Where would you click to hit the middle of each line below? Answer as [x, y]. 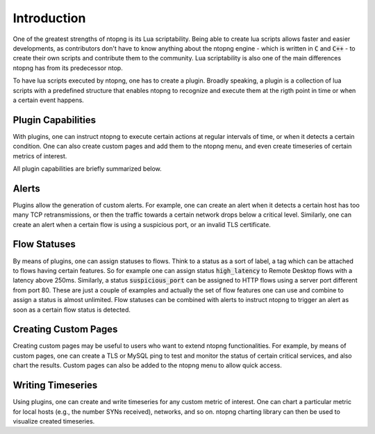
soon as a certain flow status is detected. [72, 310]
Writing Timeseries [55, 385]
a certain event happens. [49, 100]
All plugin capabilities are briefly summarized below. [87, 168]
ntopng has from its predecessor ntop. [68, 68]
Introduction [49, 18]
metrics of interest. [40, 156]
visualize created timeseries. [54, 421]
